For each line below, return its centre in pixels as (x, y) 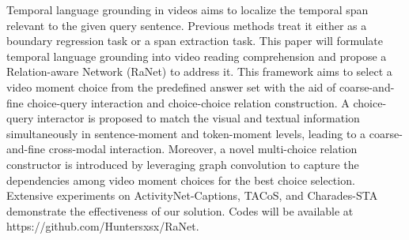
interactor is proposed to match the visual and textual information (198, 118)
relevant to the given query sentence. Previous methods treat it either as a (187, 25)
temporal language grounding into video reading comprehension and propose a (197, 56)
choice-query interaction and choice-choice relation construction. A (188, 102)
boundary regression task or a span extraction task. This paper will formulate (195, 41)
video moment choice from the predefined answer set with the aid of (171, 86)
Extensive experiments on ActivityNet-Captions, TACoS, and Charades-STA (192, 195)
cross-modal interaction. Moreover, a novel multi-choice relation (203, 149)
